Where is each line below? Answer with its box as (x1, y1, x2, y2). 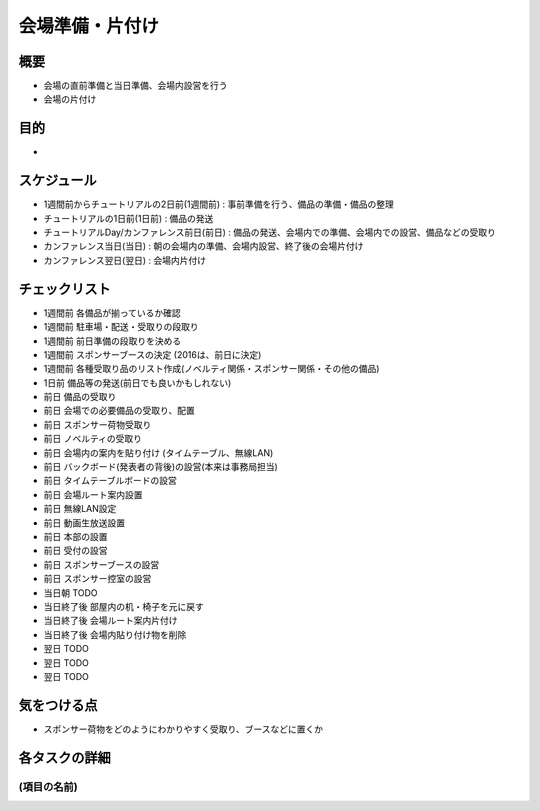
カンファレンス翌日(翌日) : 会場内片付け (43, 254, 207, 266)
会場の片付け (43, 93, 97, 105)
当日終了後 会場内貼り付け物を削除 (43, 628, 187, 640)
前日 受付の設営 (43, 545, 108, 557)
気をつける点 (18, 696, 98, 714)
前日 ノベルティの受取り (43, 433, 143, 445)
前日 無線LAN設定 (43, 503, 117, 515)
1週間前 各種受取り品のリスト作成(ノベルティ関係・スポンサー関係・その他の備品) (43, 363, 380, 375)
